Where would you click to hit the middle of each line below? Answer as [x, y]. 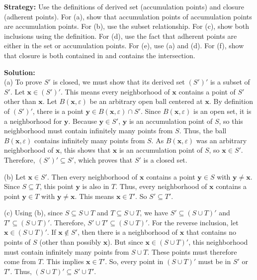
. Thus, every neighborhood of [161, 186]
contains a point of [207, 91]
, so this [231, 121]
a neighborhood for [33, 121]
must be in [214, 261]
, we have [154, 213]
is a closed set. [165, 159]
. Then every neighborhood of [92, 176]
